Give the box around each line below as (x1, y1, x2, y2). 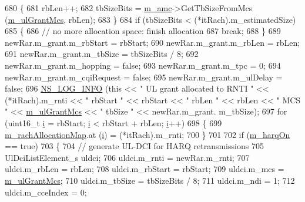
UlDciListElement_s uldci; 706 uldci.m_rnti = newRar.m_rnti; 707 (5, 151, 250, 163)
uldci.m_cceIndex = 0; (5, 186, 87, 198)
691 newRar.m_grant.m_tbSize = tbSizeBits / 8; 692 (5, 48, 199, 60)
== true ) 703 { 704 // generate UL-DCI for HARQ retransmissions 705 (5, 140, 264, 152)
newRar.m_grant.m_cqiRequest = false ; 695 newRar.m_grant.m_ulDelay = (5, 70, 283, 83)
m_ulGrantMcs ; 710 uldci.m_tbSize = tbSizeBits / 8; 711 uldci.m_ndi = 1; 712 (5, 174, 295, 186)
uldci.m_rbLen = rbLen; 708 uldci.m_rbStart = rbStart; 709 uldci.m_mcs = (5, 163, 284, 175)
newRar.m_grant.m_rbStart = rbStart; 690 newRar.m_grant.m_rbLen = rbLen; (5, 36, 300, 48)
